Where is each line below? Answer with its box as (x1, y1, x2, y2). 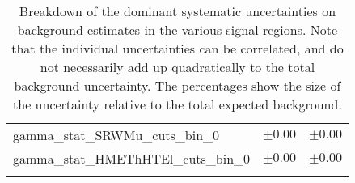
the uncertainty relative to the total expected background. (13, 95, 342, 113)
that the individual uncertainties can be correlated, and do (11, 39, 344, 57)
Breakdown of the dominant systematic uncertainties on (19, 2, 336, 20)
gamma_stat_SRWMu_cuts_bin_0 (13, 126, 220, 144)
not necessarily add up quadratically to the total (40, 57, 315, 76)
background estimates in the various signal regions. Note (17, 20, 338, 39)
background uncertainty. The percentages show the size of (14, 76, 341, 95)
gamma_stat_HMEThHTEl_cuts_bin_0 (13, 149, 251, 168)
